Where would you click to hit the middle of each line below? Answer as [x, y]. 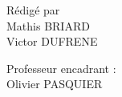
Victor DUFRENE [52, 41]
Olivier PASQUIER [55, 84]
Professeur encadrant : [61, 68]
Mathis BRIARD [48, 25]
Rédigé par [33, 10]
